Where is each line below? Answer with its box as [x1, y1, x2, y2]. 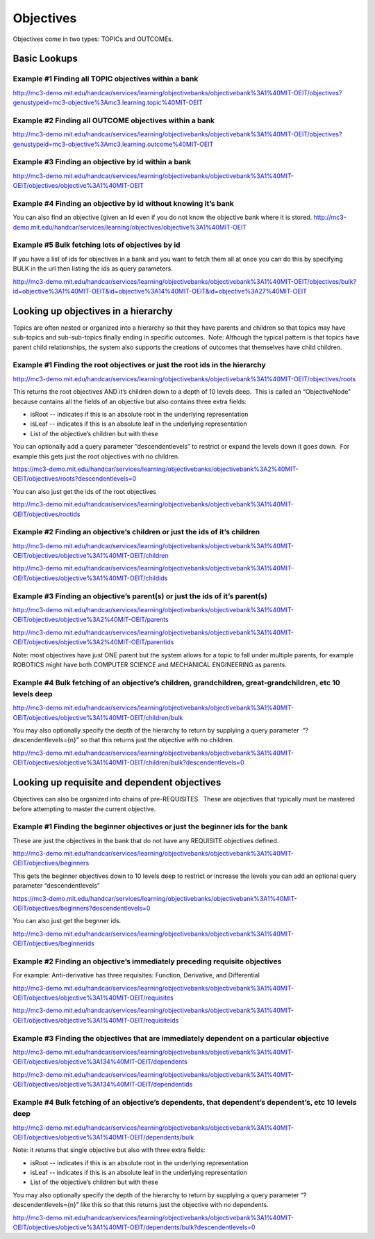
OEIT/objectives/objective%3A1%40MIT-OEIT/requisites [12, 993, 174, 1002]
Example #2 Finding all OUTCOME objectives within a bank [12, 115, 215, 125]
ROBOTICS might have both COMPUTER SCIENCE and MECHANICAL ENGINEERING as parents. [12, 660, 287, 669]
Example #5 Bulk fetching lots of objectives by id [12, 240, 181, 250]
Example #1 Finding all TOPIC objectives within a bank [12, 74, 199, 83]
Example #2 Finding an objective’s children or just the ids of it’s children [12, 527, 260, 537]
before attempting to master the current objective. [12, 804, 156, 813]
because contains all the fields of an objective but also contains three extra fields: [12, 397, 247, 406]
